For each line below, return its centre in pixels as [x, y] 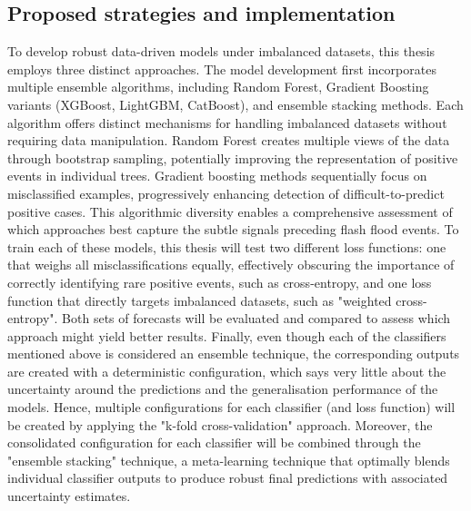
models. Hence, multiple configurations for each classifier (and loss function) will [231, 407]
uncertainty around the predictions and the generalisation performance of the [223, 389]
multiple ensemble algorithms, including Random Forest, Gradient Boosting [218, 87]
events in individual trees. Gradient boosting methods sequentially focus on [217, 176]
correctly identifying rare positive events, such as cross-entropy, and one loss [220, 282]
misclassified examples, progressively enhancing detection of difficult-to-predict [226, 193]
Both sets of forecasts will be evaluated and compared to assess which [256, 318]
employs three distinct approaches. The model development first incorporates [222, 69]
